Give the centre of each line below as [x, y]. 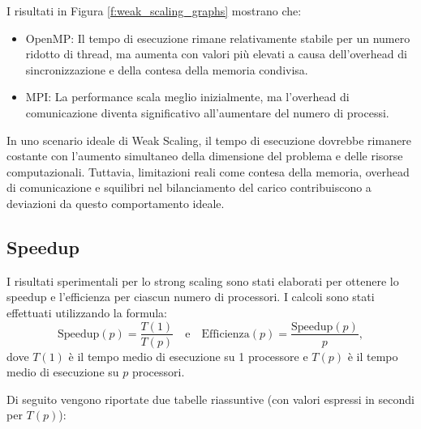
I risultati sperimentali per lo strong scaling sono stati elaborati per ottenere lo [203, 280]
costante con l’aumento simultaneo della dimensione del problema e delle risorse [205, 156]
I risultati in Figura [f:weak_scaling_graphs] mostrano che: [154, 11]
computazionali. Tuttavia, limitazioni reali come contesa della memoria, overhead [208, 171]
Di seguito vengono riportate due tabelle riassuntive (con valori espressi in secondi [210, 399]
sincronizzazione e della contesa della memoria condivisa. [167, 69]
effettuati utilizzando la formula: [87, 312]
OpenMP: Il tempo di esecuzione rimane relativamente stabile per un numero [218, 38]
